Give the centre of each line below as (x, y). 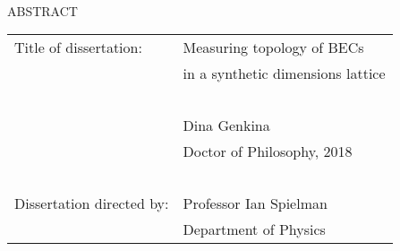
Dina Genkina (226, 125)
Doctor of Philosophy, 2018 (268, 151)
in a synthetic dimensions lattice (284, 74)
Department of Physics (254, 229)
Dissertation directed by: (92, 203)
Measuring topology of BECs (273, 48)
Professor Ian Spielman (255, 203)
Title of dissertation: (78, 48)
